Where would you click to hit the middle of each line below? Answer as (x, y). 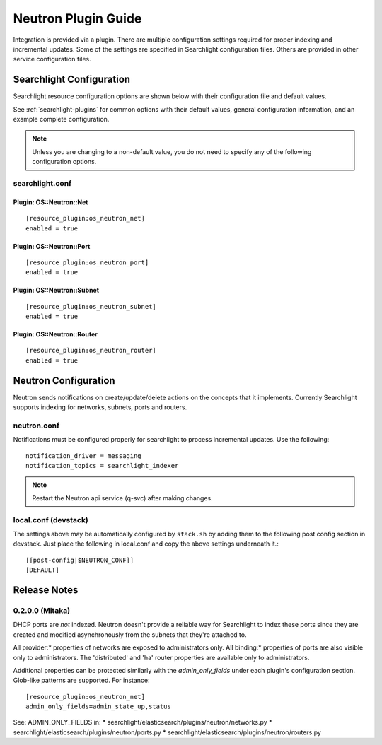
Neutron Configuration (64, 381)
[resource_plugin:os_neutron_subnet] (91, 306)
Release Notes (46, 590)
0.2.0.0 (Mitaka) (42, 610)
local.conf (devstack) (51, 520)
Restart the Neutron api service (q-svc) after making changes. (122, 498)
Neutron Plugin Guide (77, 18)
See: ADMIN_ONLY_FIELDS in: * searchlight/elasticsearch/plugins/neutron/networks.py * (143, 722)
